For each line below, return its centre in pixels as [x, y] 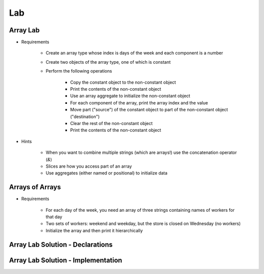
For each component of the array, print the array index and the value [139, 102]
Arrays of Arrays [35, 187]
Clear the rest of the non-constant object [111, 123]
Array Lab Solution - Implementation [66, 260]
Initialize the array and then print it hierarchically [94, 230]
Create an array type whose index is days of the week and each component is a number [134, 53]
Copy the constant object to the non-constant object [123, 82]
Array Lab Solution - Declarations [61, 244]
